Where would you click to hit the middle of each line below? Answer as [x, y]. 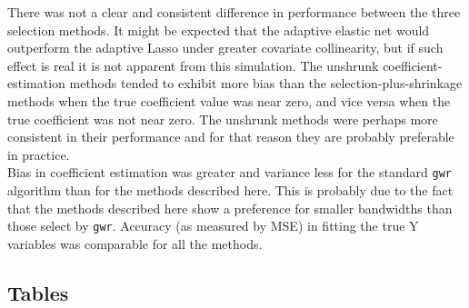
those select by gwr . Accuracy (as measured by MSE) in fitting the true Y [213, 226]
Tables [38, 292]
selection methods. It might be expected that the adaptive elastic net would [219, 30]
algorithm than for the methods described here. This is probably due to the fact [230, 190]
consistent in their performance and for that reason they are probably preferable [231, 137]
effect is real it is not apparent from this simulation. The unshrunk [193, 65]
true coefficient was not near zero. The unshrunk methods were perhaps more [223, 119]
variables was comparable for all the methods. [135, 243]
